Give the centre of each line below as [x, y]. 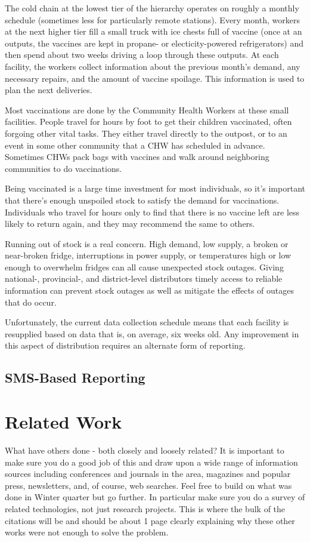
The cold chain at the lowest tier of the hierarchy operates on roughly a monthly [152, 8]
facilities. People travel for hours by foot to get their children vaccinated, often [148, 121]
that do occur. [31, 302]
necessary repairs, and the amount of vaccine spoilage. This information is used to [155, 78]
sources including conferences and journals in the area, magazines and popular [148, 474]
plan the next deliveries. [49, 90]
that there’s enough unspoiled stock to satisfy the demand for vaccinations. [142, 200]
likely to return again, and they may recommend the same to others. [130, 224]
